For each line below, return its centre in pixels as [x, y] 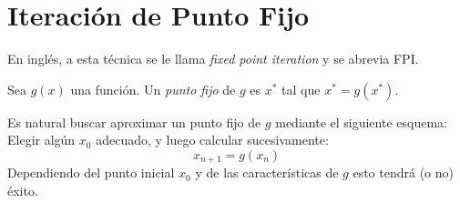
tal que [301, 89]
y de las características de [267, 173]
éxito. [23, 190]
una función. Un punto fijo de [153, 89]
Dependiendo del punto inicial [91, 173]
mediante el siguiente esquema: [361, 122]
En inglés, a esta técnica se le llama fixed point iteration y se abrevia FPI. [213, 59]
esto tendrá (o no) [404, 173]
